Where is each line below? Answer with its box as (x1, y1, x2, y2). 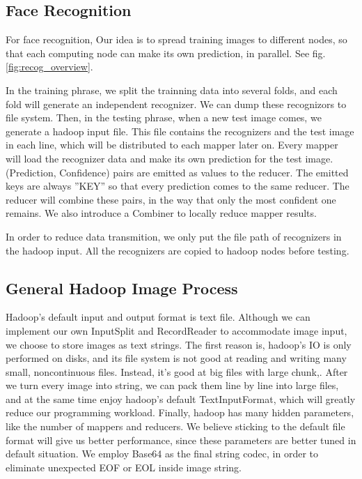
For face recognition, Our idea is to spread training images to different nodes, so (6, 32, 347, 47)
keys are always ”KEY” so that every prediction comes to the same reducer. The (6, 178, 349, 193)
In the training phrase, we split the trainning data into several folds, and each (6, 82, 338, 97)
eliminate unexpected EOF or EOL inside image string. (6, 459, 242, 474)
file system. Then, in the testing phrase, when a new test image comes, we (6, 110, 322, 125)
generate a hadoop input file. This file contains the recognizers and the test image (6, 123, 354, 138)
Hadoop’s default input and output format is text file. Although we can (6, 310, 310, 324)
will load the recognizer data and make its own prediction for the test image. (6, 151, 333, 165)
